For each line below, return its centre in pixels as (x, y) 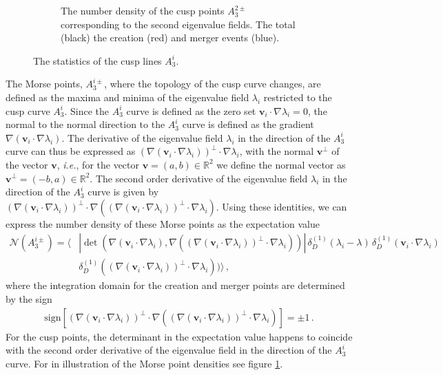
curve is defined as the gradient (248, 124)
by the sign (29, 298)
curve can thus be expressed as (71, 151)
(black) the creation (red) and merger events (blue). (170, 37)
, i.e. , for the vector (98, 164)
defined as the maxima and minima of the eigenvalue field (127, 97)
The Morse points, (44, 84)
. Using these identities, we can (281, 206)
